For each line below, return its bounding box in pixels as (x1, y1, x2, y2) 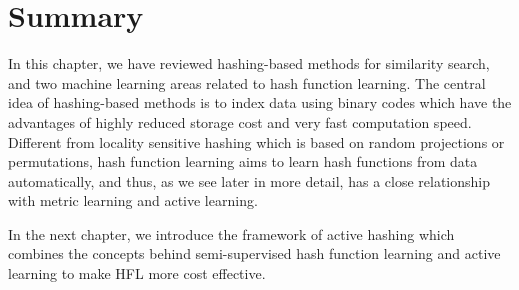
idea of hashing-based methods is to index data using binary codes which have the (8, 92, 512, 113)
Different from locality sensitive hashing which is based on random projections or (8, 131, 505, 152)
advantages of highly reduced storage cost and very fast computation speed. (8, 111, 472, 132)
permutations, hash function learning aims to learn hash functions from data (8, 151, 478, 172)
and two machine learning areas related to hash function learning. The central (8, 72, 486, 93)
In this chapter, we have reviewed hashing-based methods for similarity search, (8, 53, 490, 74)
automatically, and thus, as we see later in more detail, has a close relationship (8, 170, 490, 191)
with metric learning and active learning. (8, 190, 258, 211)
